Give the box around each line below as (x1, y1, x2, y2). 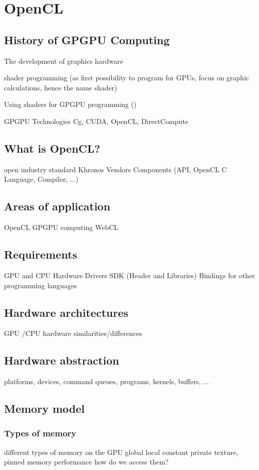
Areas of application (4, 198, 111, 214)
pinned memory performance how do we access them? (4, 456, 169, 467)
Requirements (4, 247, 77, 262)
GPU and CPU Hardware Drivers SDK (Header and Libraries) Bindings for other (4, 270, 255, 280)
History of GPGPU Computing (4, 32, 170, 47)
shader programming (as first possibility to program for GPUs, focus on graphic (4, 72, 249, 83)
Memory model (4, 401, 85, 416)
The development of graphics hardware (4, 55, 123, 66)
